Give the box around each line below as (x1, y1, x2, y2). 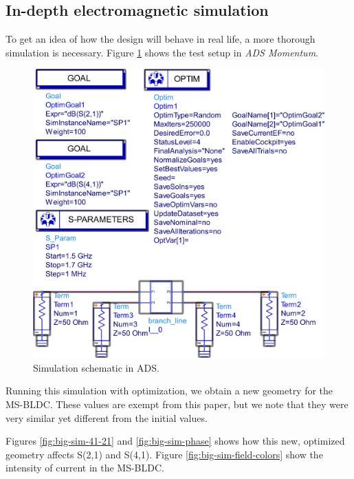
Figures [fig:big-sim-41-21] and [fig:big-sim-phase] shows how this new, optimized (5, 434, 345, 448)
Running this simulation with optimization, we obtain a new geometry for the (5, 383, 333, 398)
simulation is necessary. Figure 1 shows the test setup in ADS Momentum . (5, 45, 318, 59)
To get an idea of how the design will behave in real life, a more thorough (5, 32, 316, 46)
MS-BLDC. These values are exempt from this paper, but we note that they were (5, 397, 349, 412)
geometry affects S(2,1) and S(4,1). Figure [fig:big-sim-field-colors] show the (5, 447, 323, 461)
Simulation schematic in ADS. (33, 360, 159, 374)
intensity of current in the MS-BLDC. (5, 460, 164, 475)
